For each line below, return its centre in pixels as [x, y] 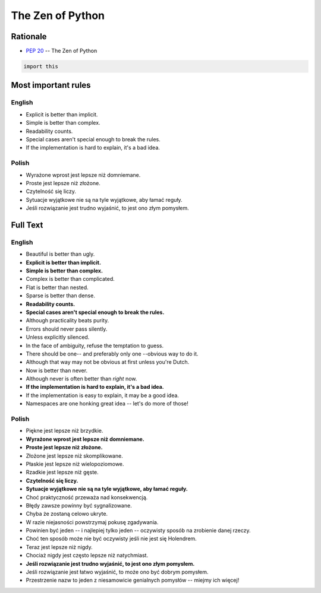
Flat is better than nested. [57, 287]
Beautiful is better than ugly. [60, 254]
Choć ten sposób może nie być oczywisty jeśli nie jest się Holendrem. [111, 539]
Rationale [29, 37]
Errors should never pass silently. [67, 329]
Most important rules [51, 85]
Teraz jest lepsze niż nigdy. [59, 547]
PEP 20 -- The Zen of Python [62, 51]
